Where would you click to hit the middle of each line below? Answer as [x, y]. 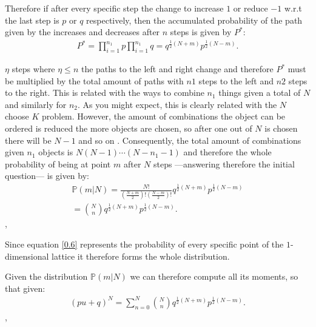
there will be [28, 140]
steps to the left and [236, 80]
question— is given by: [47, 176]
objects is [56, 152]
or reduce [250, 8]
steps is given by [201, 32]
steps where [33, 69]
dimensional [27, 256]
